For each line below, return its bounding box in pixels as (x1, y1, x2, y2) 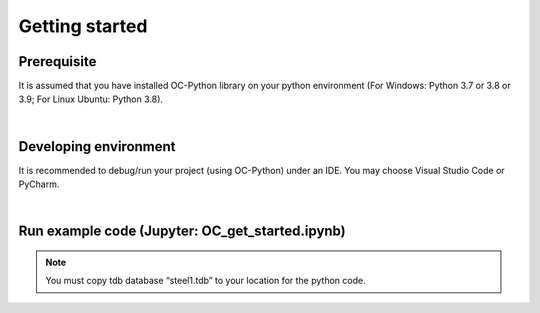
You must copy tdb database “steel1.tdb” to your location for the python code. (45, 275, 366, 287)
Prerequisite (18, 53, 97, 70)
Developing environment (18, 138, 176, 155)
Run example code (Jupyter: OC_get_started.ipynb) (18, 223, 346, 240)
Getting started (18, 15, 148, 37)
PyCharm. (18, 178, 60, 190)
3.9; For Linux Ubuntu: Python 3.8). (18, 93, 164, 105)
